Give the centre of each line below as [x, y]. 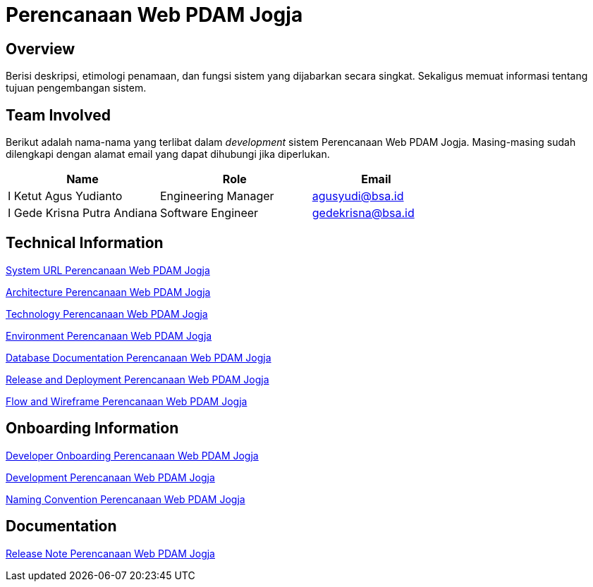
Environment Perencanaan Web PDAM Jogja [109, 335]
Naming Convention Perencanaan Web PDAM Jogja [126, 499]
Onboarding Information [92, 428]
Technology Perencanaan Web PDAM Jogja [107, 314]
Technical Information [85, 243]
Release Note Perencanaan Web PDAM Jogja [110, 553]
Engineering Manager [217, 196]
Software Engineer [209, 213]
